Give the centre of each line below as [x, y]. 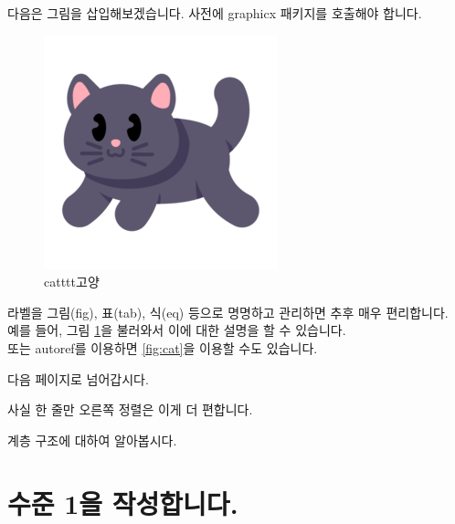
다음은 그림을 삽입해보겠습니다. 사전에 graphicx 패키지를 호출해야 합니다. [215, 13]
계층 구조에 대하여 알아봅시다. [92, 440]
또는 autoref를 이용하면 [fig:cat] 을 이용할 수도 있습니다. [163, 347]
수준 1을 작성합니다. [123, 503]
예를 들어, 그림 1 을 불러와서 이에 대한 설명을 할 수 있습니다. [177, 330]
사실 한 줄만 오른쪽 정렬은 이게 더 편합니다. [130, 409]
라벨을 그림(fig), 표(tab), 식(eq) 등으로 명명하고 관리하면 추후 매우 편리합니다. [228, 312]
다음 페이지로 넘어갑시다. [78, 378]
